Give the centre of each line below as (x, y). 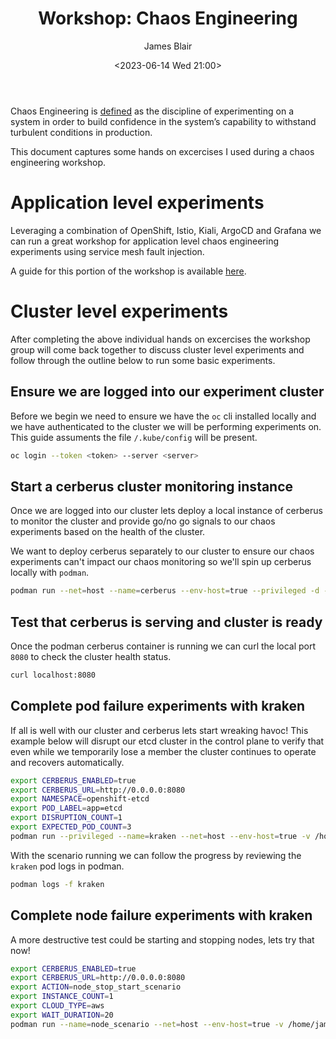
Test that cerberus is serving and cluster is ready (166, 622)
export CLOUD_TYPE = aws (57, 1006)
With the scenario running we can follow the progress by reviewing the (156, 855)
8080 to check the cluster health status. (91, 656)
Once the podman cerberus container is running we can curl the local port (163, 646)
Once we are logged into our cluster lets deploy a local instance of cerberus (166, 511)
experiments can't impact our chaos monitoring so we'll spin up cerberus (161, 562)
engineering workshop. (58, 162)
